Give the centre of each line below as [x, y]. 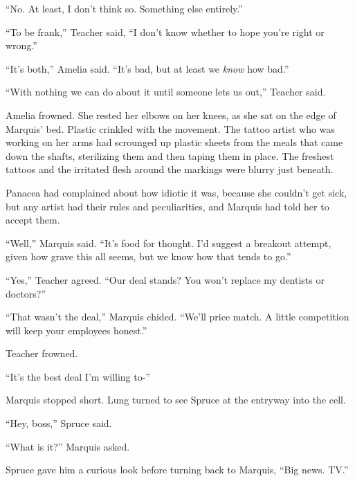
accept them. [33, 220]
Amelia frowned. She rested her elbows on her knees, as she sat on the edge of [171, 115]
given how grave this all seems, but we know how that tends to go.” [148, 256]
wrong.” [21, 45]
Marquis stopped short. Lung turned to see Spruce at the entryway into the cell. [176, 400]
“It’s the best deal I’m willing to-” [78, 376]
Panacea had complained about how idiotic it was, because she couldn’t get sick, [176, 192]
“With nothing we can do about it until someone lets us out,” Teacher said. [166, 92]
